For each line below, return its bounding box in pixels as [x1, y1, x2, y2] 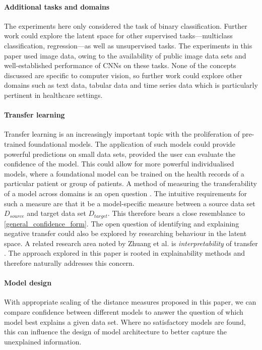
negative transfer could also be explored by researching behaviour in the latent [4, 228, 247, 239]
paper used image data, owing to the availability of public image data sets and [4, 50, 246, 61]
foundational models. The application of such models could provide [28, 138, 235, 149]
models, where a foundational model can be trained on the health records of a [4, 168, 244, 179]
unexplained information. [4, 336, 82, 346]
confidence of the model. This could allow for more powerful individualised [4, 158, 234, 169]
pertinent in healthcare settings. [4, 89, 103, 100]
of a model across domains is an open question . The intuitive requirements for [4, 188, 247, 198]
